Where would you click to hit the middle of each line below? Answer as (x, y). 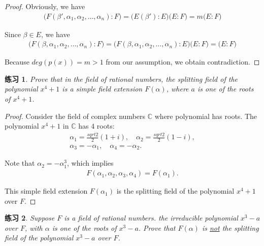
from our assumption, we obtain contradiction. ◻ (183, 62)
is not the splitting (230, 227)
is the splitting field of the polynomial (175, 191)
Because (17, 62)
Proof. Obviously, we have (45, 6)
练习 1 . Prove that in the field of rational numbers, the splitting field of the (121, 79)
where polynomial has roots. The (206, 116)
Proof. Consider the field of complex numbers (75, 116)
